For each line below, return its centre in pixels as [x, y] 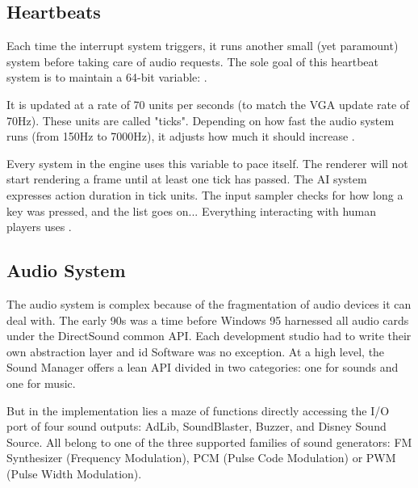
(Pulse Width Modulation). [74, 473]
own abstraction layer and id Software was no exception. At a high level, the [196, 351]
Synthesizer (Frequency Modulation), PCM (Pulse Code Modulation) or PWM [201, 458]
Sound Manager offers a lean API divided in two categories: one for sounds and [203, 367]
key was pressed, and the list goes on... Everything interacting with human [192, 210]
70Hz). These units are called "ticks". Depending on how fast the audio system [201, 120]
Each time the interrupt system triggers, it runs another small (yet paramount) [203, 46]
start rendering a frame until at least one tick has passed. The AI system [187, 179]
